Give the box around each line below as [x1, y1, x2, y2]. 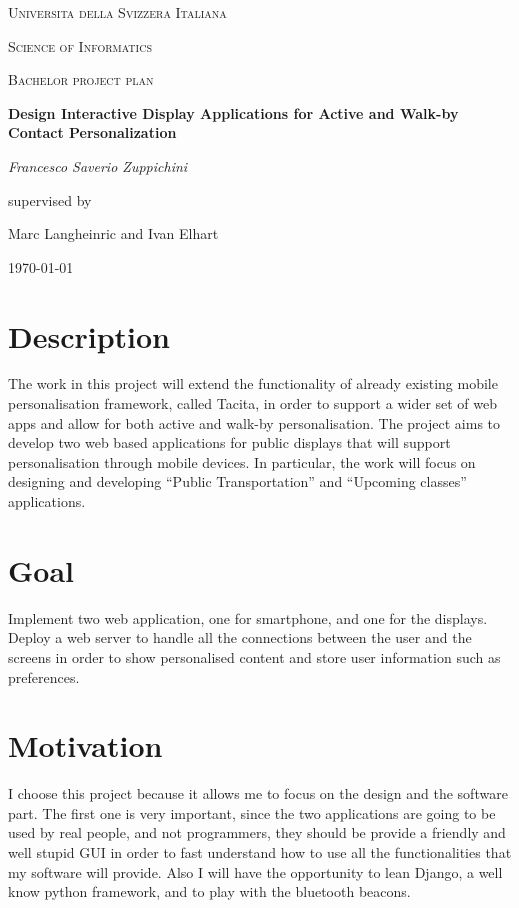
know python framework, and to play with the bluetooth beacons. [8, 881, 411, 902]
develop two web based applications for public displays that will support [8, 432, 451, 453]
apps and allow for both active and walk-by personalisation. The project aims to [8, 412, 500, 433]
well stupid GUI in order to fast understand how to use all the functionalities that [8, 842, 512, 863]
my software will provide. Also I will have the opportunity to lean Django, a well [8, 861, 503, 882]
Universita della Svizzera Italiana [8, 2, 227, 22]
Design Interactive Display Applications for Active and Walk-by [8, 102, 459, 123]
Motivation [8, 725, 163, 766]
